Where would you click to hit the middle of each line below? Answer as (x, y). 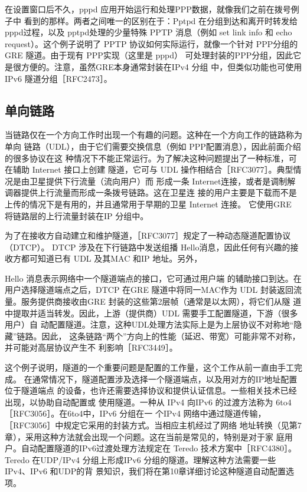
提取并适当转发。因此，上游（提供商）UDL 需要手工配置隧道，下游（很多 (155, 313)
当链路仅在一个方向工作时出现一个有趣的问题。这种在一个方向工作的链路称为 (153, 135)
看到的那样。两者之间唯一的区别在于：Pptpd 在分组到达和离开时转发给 (161, 20)
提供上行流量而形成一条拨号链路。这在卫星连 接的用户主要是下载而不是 (159, 192)
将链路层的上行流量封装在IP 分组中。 (77, 215)
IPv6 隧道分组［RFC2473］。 (58, 78)
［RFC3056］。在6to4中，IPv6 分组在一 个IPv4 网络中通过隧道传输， (135, 413)
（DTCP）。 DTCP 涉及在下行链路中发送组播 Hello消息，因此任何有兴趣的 (148, 247)
